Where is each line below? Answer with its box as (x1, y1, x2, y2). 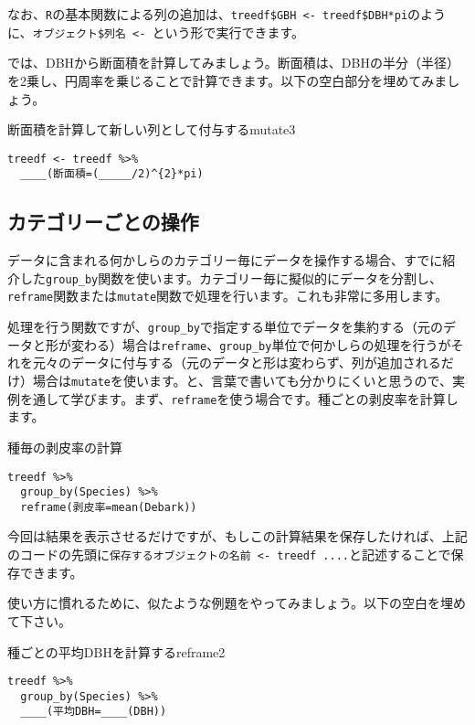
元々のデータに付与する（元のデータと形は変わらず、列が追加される (32, 353, 441, 372)
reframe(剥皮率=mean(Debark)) (20, 500, 197, 514)
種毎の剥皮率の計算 (7, 437, 122, 456)
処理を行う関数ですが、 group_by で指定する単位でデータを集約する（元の (7, 317, 444, 336)
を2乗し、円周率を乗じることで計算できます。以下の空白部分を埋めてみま (7, 70, 448, 90)
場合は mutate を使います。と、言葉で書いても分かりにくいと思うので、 (32, 371, 453, 390)
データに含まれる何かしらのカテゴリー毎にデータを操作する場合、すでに (7, 251, 443, 270)
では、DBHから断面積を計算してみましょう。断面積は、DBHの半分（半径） (7, 53, 459, 72)
